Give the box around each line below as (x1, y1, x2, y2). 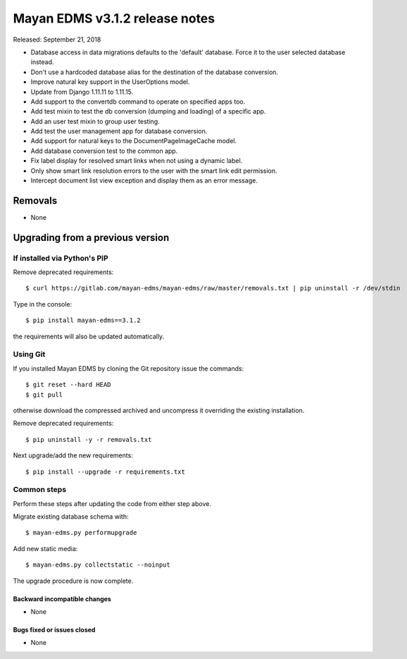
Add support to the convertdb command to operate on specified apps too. (30, 97, 246, 106)
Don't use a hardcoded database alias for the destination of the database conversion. (30, 68, 278, 76)
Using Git (13, 350, 46, 359)
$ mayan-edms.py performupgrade (25, 529, 137, 537)
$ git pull (25, 390, 63, 398)
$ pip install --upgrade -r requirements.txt (25, 467, 186, 476)
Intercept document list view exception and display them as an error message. (30, 176, 258, 185)
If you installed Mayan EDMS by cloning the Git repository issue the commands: (13, 364, 244, 373)
